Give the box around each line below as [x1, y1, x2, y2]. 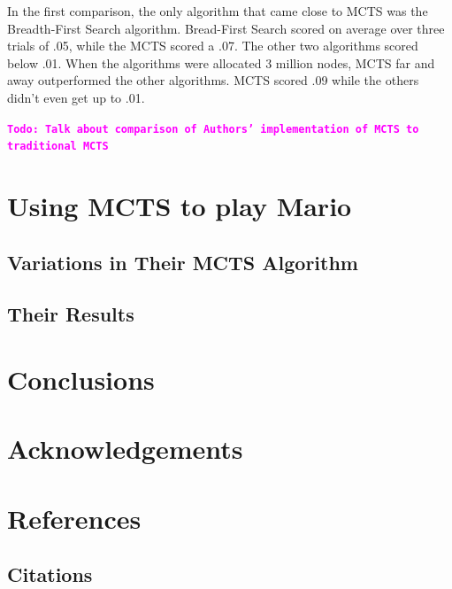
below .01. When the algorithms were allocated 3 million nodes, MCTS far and [7, 53, 435, 72]
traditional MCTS [7, 140, 109, 153]
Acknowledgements [7, 430, 243, 467]
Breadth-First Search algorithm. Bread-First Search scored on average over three [7, 19, 445, 37]
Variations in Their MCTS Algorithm [7, 248, 358, 275]
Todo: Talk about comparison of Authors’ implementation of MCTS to [7, 122, 419, 136]
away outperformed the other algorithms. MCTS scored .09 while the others [7, 71, 419, 89]
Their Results [7, 300, 134, 328]
